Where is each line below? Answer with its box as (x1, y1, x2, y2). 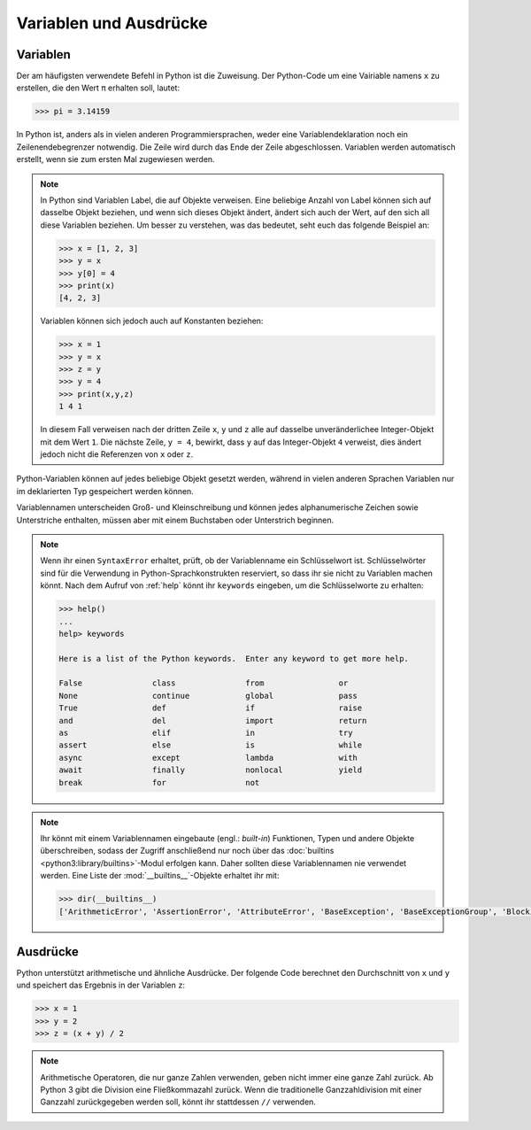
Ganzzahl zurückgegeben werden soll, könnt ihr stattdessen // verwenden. (40, 1096, 316, 1107)
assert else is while (58, 740, 363, 750)
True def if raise (58, 703, 363, 713)
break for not (58, 778, 260, 787)
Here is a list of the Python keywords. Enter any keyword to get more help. (58, 654, 409, 663)
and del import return (58, 716, 367, 725)
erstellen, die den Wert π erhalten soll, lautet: (16, 82, 181, 93)
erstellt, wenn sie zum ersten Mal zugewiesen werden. (16, 154, 216, 165)
